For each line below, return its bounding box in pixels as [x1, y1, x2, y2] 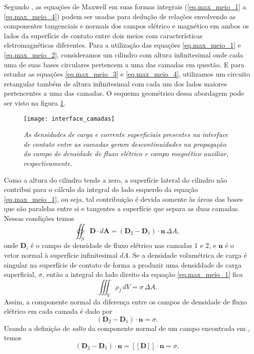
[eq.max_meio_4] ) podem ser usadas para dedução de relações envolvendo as [4, 11, 236, 21]
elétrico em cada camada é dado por [4, 306, 113, 316]
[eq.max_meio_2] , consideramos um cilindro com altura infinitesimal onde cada [4, 49, 243, 59]
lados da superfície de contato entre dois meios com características [4, 30, 203, 40]
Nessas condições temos [4, 213, 74, 223]
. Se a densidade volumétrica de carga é [128, 249, 247, 260]
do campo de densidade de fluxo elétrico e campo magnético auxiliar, [23, 148, 229, 159]
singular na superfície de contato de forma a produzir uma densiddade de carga [4, 259, 242, 270]
